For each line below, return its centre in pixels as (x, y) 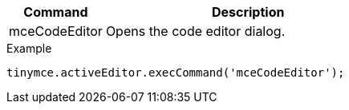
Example (29, 48)
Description (248, 12)
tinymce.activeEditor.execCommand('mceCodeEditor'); (176, 73)
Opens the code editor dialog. (195, 31)
